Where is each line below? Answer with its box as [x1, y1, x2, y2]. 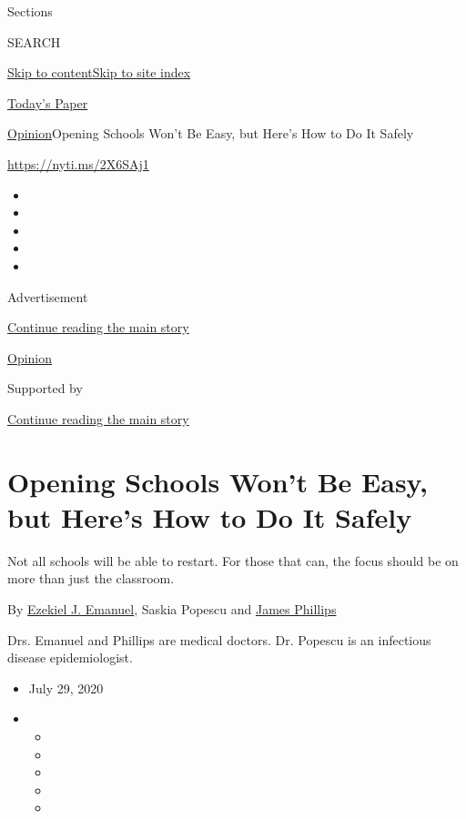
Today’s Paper [7, 93, 88, 112]
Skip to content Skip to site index [7, 63, 191, 82]
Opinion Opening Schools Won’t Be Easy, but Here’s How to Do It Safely [7, 124, 414, 143]
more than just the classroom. [7, 569, 175, 588]
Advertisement [7, 287, 88, 306]
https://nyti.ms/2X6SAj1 [7, 154, 149, 173]
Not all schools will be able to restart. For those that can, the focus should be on [7, 551, 459, 570]
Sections [7, 2, 53, 20]
